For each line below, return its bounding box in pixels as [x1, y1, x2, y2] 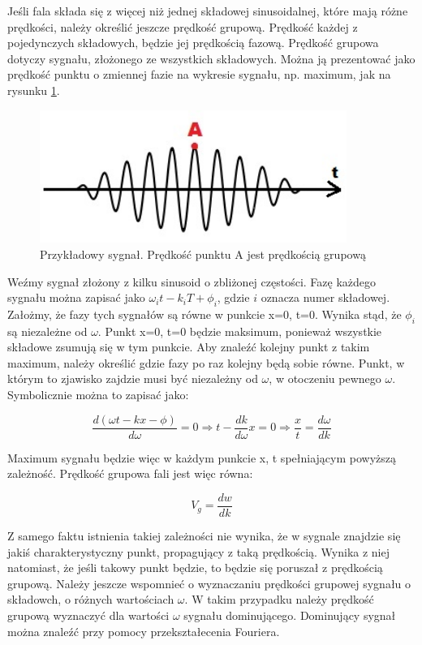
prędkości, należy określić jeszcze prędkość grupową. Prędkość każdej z [7, 18, 358, 35]
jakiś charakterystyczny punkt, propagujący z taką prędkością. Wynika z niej [7, 543, 390, 560]
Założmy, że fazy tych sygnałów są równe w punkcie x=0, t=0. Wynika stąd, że [7, 305, 402, 322]
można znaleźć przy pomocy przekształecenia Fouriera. [7, 622, 280, 639]
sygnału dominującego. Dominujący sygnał [183, 606, 396, 623]
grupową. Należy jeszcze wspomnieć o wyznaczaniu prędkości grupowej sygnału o [7, 574, 411, 591]
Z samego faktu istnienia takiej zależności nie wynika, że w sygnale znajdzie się [7, 527, 401, 544]
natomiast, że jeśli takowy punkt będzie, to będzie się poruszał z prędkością [7, 559, 383, 576]
